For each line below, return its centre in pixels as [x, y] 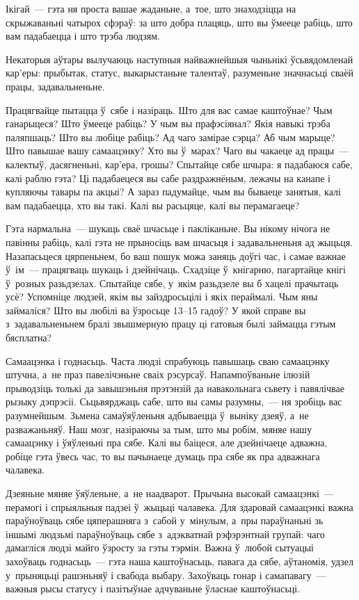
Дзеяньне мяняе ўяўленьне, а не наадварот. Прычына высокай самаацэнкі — [170, 493]
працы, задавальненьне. [55, 86]
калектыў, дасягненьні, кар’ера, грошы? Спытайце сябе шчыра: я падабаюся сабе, [179, 164]
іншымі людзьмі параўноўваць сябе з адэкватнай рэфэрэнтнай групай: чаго [165, 534]
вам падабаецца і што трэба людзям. [83, 36]
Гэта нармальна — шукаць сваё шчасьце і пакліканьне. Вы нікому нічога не [168, 228]
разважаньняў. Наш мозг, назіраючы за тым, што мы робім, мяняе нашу [159, 429]
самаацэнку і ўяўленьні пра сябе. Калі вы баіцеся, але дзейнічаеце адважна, [167, 443]
